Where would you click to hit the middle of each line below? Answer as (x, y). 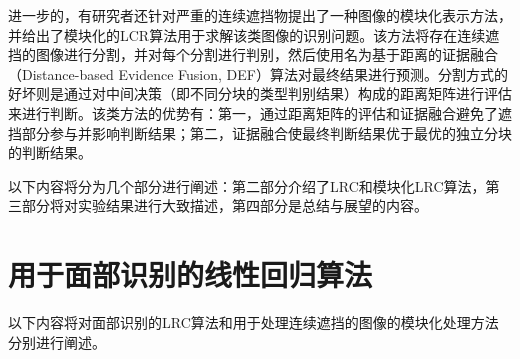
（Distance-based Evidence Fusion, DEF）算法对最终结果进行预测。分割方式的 (258, 73)
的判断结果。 (50, 152)
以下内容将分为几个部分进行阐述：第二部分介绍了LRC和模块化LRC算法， (247, 185)
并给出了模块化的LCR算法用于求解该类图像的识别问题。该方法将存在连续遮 (254, 34)
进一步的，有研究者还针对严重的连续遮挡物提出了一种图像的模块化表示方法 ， (260, 15)
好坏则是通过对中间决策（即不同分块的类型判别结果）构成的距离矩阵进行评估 (260, 93)
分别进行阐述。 (57, 341)
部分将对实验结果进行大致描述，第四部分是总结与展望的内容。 (224, 205)
